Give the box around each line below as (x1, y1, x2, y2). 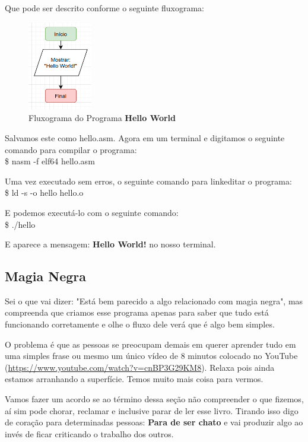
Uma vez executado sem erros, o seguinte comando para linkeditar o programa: (5, 174, 292, 187)
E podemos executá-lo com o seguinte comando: (5, 206, 179, 218)
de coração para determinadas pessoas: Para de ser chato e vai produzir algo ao (5, 416, 303, 428)
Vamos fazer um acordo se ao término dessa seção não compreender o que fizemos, (5, 393, 304, 405)
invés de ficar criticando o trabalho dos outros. (5, 427, 174, 440)
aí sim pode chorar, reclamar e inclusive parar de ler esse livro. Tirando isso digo (5, 404, 299, 416)
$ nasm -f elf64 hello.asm (5, 155, 95, 167)
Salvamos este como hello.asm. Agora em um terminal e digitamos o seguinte (5, 131, 285, 144)
